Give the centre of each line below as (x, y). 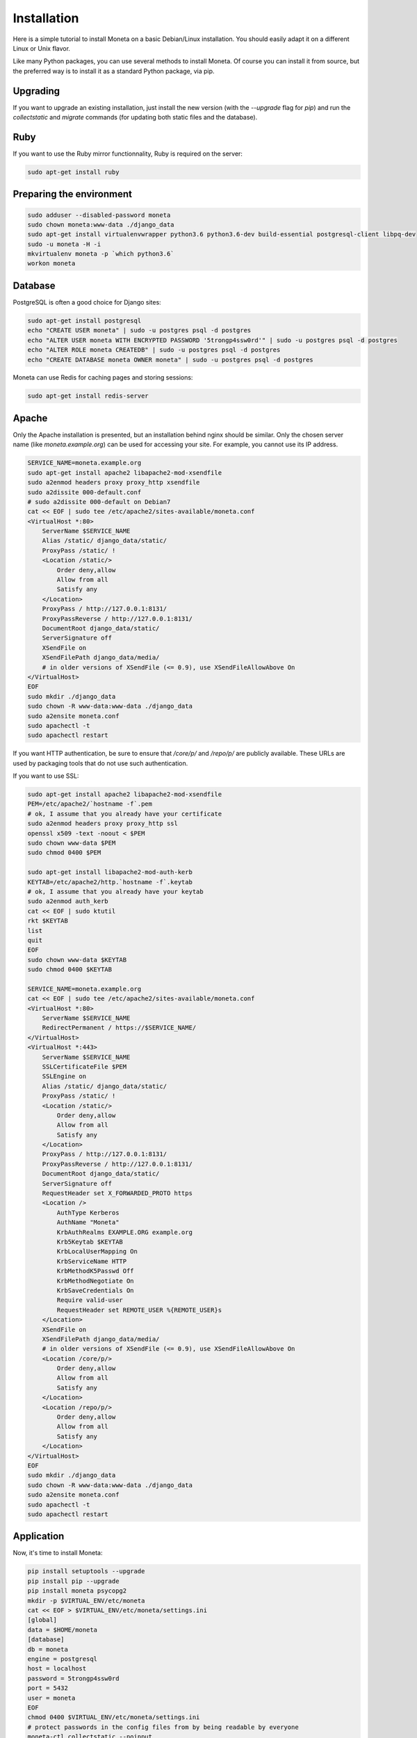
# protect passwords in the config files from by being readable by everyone (163, 1727)
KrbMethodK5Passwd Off (96, 1271)
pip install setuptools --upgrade (86, 1571)
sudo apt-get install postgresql (84, 320)
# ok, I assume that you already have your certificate (125, 814)
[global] (42, 1620)
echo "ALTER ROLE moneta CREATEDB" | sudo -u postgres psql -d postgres (154, 350)
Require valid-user (90, 1300)
